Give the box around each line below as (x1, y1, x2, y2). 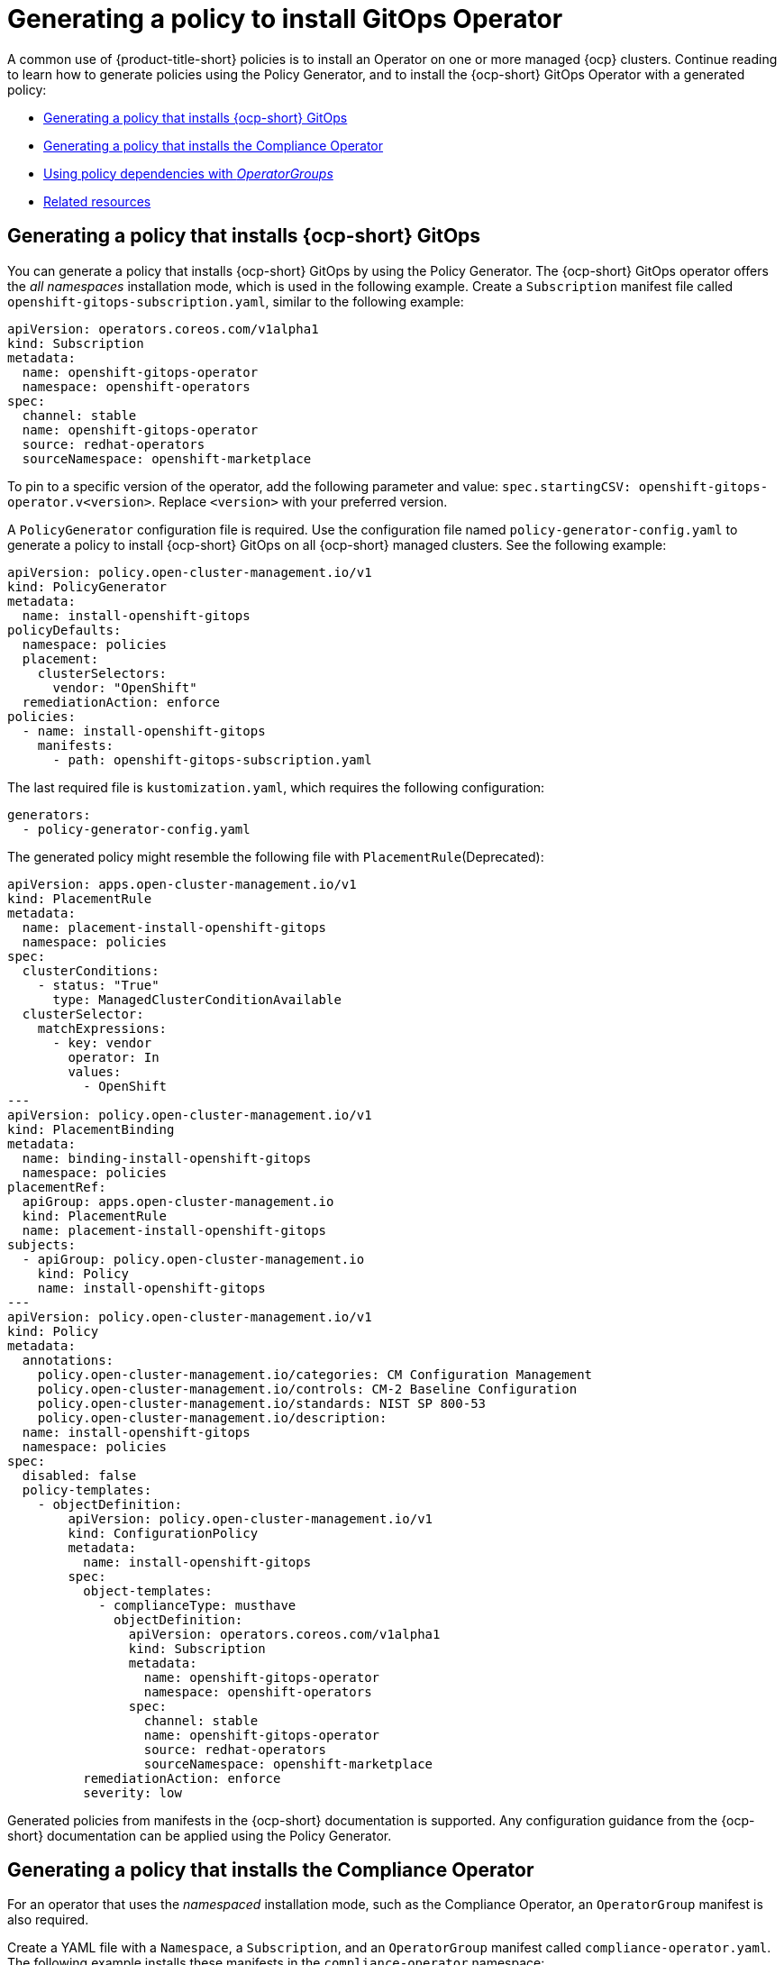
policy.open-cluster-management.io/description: (37, 1410, 387, 1425)
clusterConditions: (22, 963, 160, 978)
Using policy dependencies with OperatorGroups (43, 165, 333, 181)
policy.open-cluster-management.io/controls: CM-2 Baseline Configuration (37, 1381, 578, 1396)
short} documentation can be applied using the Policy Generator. (7, 1827, 392, 1843)
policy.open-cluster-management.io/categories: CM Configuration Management (37, 1366, 593, 1382)
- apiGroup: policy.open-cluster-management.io (22, 1251, 365, 1266)
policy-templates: (22, 1482, 152, 1497)
